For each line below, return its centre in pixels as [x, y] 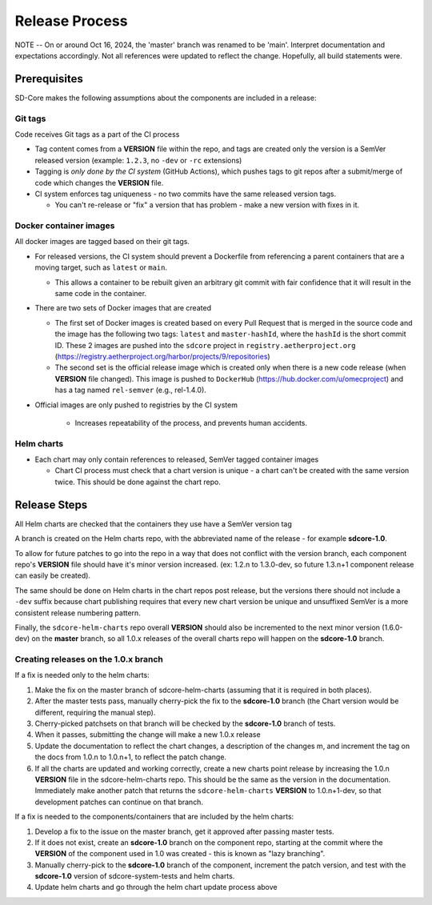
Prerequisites [49, 79]
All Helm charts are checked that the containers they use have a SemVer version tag [153, 523]
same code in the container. [101, 294]
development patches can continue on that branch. [119, 802]
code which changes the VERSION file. [99, 182]
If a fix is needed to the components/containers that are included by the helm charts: [154, 817]
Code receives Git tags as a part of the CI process [97, 134]
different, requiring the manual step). [95, 712]
